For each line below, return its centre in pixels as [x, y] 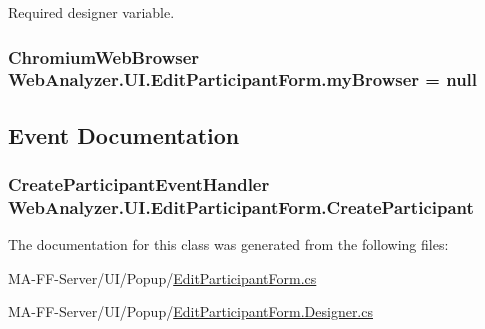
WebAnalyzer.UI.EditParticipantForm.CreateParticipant [241, 206]
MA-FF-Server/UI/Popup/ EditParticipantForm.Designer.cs [190, 311]
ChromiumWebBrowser [104, 56]
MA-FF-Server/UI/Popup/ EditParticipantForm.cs [162, 277]
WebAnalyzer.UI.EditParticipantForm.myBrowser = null [243, 79]
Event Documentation [124, 134]
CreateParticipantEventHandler [139, 184]
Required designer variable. [91, 12]
